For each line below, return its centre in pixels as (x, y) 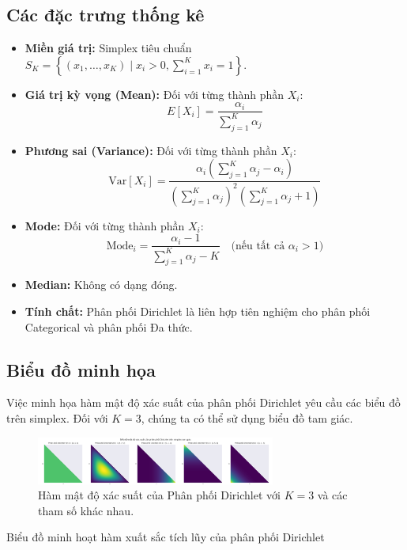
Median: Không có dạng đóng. (101, 284)
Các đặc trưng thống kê (106, 15)
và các (332, 495)
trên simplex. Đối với (57, 417)
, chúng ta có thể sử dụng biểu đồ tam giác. (247, 417)
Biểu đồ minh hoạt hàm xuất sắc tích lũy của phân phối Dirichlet (166, 537)
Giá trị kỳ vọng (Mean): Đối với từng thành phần (155, 94)
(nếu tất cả (258, 246)
